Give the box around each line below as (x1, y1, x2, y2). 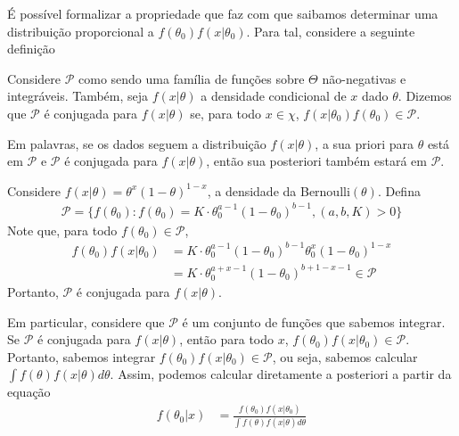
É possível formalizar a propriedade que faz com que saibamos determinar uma (7, 4, 439, 22)
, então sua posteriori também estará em (206, 152, 427, 170)
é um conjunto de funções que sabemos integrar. (182, 312, 446, 331)
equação (7, 383, 51, 401)
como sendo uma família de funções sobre (78, 69, 305, 87)
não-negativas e (322, 69, 406, 87)
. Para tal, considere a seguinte (246, 21, 415, 40)
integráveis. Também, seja (7, 86, 149, 105)
